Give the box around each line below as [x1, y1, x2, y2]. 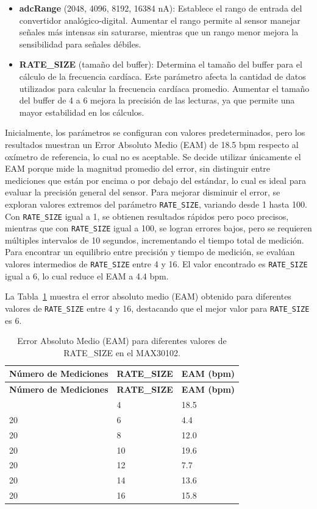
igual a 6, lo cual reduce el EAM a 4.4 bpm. [5, 269, 169, 282]
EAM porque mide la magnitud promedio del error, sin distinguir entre [5, 162, 271, 175]
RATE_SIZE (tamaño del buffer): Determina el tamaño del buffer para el [19, 58, 302, 71]
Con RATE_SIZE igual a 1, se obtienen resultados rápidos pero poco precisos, [5, 209, 289, 222]
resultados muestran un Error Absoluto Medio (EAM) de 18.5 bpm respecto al [5, 138, 299, 150]
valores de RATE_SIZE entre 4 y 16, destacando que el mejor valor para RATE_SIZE [5, 301, 310, 314]
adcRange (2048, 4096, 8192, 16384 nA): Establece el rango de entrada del [19, 2, 302, 14]
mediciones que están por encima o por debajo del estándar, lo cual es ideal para [5, 174, 306, 186]
